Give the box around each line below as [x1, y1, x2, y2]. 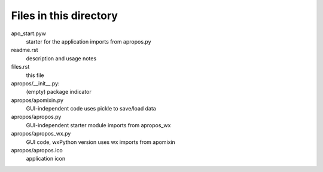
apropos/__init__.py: [11, 79, 60, 87]
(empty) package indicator [26, 88, 92, 96]
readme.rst [11, 47, 38, 54]
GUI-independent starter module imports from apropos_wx [26, 121, 171, 128]
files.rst [11, 63, 30, 70]
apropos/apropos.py [11, 113, 62, 121]
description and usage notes [26, 54, 97, 62]
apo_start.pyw [11, 30, 46, 37]
